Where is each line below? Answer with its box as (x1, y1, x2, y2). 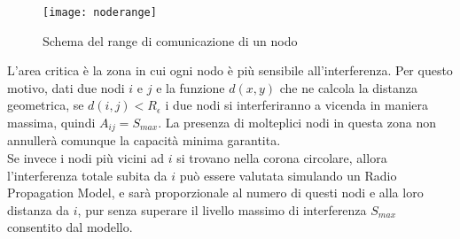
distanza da (7, 200, 70, 219)
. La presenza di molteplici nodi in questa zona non (158, 113, 436, 132)
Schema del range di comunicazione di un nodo (43, 31, 298, 50)
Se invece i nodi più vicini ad (7, 149, 164, 167)
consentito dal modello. (7, 218, 133, 236)
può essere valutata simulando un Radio (179, 166, 397, 184)
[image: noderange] (43, 6, 157, 19)
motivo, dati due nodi (7, 78, 125, 96)
